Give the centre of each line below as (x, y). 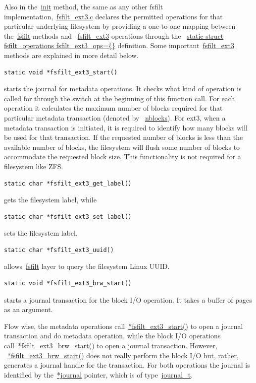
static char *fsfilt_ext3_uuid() (59, 250)
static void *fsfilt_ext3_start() (61, 72)
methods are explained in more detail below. (71, 55)
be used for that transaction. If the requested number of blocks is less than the (124, 137)
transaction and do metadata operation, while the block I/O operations (112, 336)
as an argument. (28, 309)
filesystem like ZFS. (34, 166)
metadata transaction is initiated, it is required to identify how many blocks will (126, 127)
